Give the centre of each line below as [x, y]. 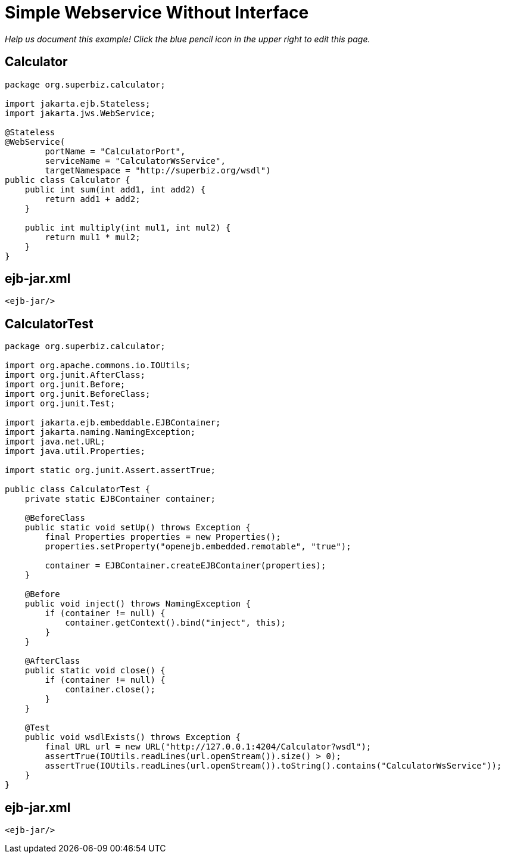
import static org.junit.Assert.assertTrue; [110, 470]
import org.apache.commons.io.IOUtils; [98, 366]
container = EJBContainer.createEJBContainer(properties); [186, 566]
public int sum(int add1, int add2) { [115, 189]
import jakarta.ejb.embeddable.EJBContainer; [113, 423]
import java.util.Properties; [75, 451]
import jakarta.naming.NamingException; [100, 432]
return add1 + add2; [93, 199]
